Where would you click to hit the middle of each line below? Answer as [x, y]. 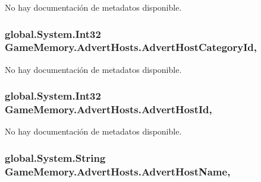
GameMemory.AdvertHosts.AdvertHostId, [109, 109]
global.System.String [55, 157]
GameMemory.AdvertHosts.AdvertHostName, [118, 171]
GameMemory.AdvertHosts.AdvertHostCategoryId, [131, 47]
